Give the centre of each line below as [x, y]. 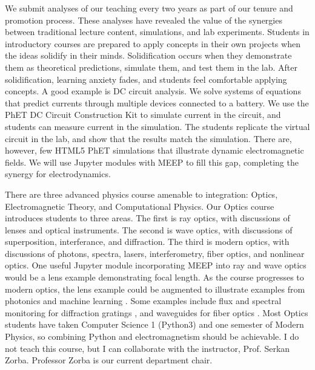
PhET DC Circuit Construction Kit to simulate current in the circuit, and [143, 115]
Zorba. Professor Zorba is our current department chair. [109, 360]
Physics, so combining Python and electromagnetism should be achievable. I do [152, 336]
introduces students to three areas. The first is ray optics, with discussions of [148, 218]
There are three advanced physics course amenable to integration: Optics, [141, 194]
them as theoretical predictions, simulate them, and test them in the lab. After [151, 67]
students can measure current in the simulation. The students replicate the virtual [157, 126]
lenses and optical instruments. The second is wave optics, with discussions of [149, 229]
